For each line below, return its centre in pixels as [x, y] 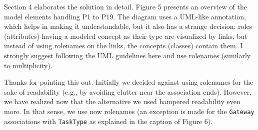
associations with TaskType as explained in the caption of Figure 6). [108, 121]
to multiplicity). [28, 65]
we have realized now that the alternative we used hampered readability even [122, 101]
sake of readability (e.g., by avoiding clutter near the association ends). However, [128, 91]
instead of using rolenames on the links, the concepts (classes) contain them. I [123, 46]
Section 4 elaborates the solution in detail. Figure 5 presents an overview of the [125, 6]
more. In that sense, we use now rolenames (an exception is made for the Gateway [129, 111]
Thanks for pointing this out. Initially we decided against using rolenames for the [129, 82]
